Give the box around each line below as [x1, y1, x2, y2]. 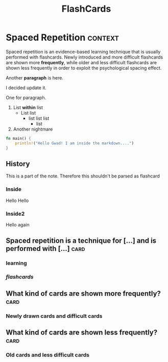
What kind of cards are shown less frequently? [6, 328, 158, 337]
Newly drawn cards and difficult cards [6, 312, 103, 319]
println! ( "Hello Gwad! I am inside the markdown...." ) [15, 141, 134, 146]
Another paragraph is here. [6, 74, 63, 81]
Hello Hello [6, 197, 29, 203]
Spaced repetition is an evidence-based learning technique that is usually [6, 48, 161, 55]
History [6, 159, 30, 168]
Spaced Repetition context [6, 32, 119, 43]
